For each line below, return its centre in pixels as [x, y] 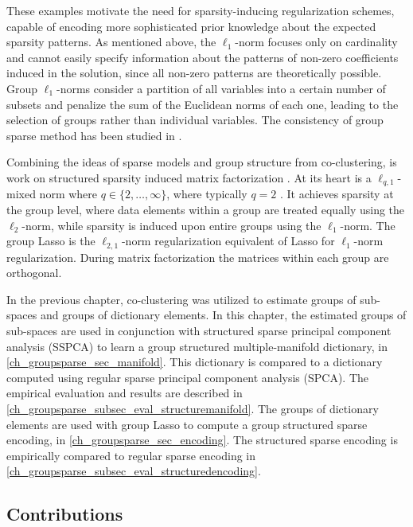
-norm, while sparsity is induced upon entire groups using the [171, 225]
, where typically [207, 194]
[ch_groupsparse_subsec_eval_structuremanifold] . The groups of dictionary [193, 408]
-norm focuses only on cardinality [316, 42]
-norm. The [368, 225]
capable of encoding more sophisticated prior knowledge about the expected [191, 26]
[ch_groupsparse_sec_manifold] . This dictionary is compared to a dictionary [195, 362]
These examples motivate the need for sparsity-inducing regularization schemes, [201, 10]
